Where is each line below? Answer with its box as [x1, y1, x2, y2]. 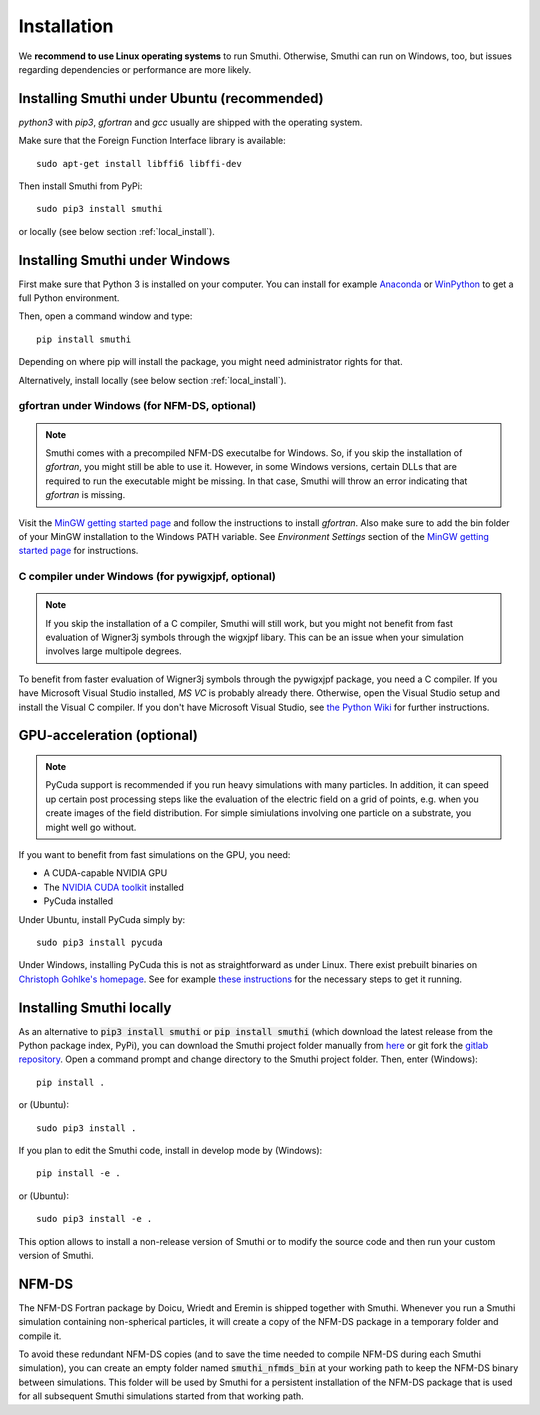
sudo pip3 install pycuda [36, 936, 164, 948]
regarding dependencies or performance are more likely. [18, 63, 252, 75]
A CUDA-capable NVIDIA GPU [43, 867, 168, 879]
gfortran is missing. [45, 489, 126, 501]
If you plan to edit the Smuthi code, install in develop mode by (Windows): [18, 1144, 323, 1156]
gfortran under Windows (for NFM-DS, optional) [18, 399, 257, 413]
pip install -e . [36, 1168, 121, 1179]
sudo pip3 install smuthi [36, 203, 164, 215]
